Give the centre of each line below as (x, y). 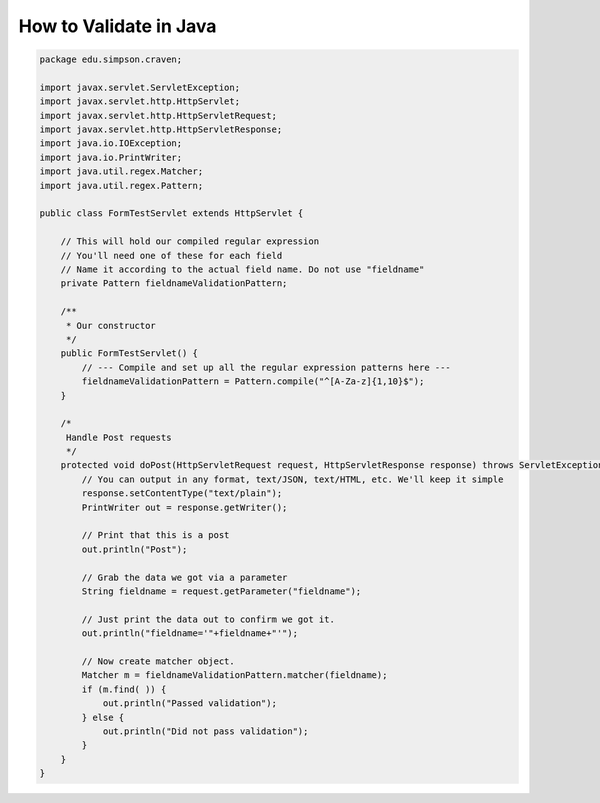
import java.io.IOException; (111, 143)
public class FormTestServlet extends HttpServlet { (171, 213)
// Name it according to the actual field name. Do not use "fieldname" (242, 269)
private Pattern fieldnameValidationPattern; (174, 283)
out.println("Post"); (134, 549)
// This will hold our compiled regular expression (190, 241)
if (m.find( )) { (124, 689)
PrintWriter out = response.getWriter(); (184, 507)
